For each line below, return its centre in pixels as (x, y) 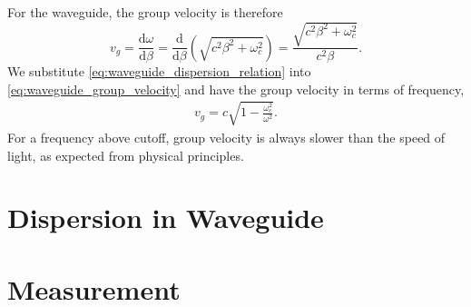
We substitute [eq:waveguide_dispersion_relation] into (159, 71)
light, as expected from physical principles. (126, 155)
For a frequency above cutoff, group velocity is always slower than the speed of (226, 137)
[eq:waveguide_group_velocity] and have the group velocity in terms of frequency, (236, 89)
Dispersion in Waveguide (166, 218)
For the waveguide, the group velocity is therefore (145, 12)
